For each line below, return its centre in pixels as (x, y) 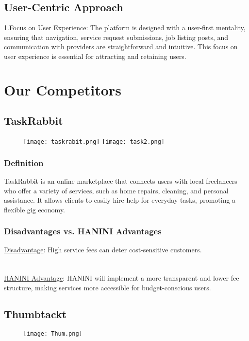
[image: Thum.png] (53, 333)
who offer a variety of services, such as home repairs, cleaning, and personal (116, 190)
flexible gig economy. (34, 209)
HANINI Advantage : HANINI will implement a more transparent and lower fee (122, 278)
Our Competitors (63, 89)
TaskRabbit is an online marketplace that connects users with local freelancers (121, 181)
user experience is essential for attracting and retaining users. (95, 56)
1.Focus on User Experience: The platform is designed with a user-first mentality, (125, 28)
